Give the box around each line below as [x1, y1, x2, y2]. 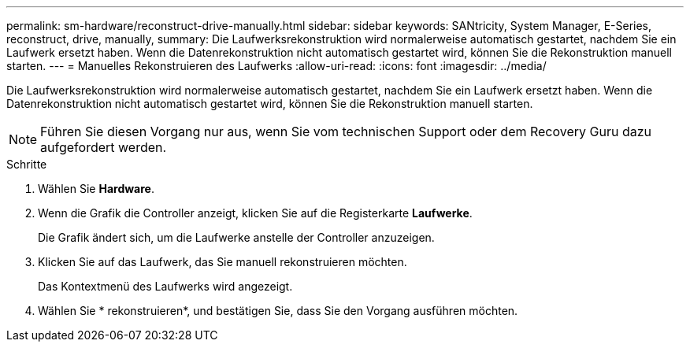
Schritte [6, 157, 47, 171]
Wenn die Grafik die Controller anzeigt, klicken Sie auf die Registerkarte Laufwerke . [38, 206, 473, 220]
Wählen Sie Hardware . [38, 182, 154, 195]
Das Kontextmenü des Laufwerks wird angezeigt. [38, 280, 293, 293]
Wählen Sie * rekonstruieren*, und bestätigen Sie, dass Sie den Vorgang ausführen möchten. [38, 304, 518, 317]
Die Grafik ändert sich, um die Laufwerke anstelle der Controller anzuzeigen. [38, 231, 435, 244]
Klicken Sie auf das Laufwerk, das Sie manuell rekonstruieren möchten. [38, 255, 407, 268]
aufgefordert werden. [40, 139, 167, 155]
